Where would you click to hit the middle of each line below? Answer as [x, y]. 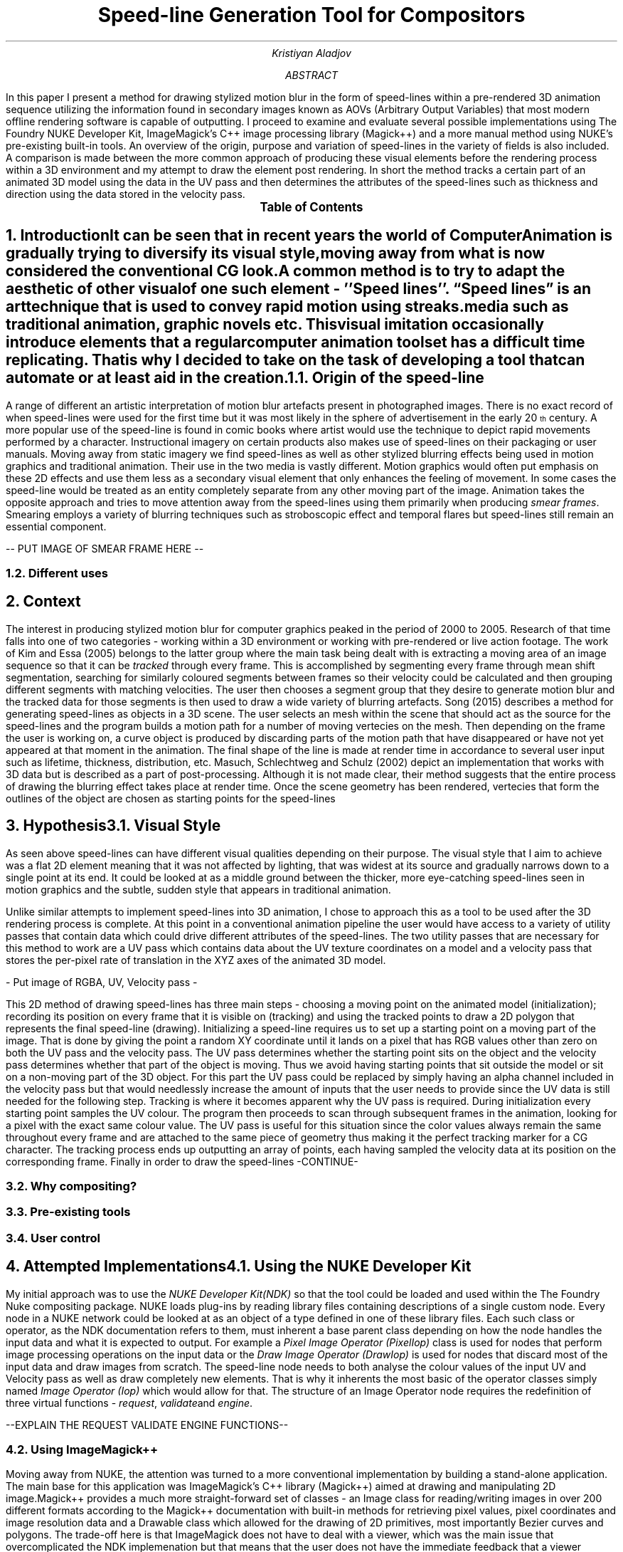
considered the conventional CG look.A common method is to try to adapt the [286, 271]
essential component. [56, 526]
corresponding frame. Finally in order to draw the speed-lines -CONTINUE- [182, 1161]
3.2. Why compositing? [71, 1186]
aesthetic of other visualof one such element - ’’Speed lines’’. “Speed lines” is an [299, 289]
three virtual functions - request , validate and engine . [129, 1402]
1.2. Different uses [57, 573]
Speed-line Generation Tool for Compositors [311, 15]
